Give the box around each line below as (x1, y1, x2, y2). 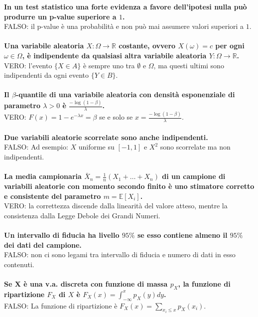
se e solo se (99, 112, 133, 122)
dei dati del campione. (4, 239, 82, 250)
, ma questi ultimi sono (153, 60, 224, 70)
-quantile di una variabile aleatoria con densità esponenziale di (15, 89, 235, 100)
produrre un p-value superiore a (4, 11, 117, 21)
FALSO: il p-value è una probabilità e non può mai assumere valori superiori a (4, 21, 244, 31)
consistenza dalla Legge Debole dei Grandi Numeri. (4, 210, 160, 220)
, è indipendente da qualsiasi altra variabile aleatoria (22, 50, 207, 60)
